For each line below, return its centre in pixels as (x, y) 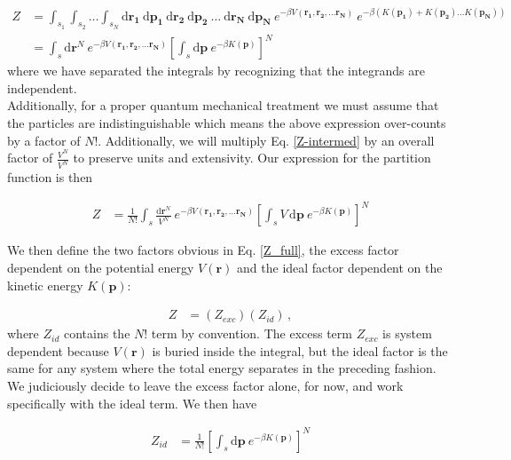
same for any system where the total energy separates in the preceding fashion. (222, 368)
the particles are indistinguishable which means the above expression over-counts (227, 123)
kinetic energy (45, 285)
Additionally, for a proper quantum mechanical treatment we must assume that (223, 105)
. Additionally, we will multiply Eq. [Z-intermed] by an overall (266, 140)
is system (407, 333)
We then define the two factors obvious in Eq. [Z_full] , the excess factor (203, 250)
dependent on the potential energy (101, 267)
